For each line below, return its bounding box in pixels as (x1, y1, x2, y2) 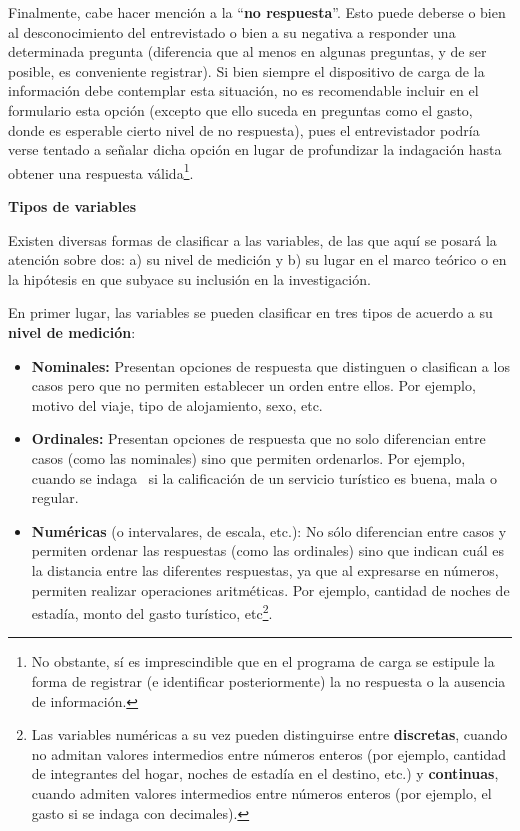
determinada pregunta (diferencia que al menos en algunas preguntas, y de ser (8, 41, 487, 62)
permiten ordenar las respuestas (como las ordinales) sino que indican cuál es (31, 540, 504, 561)
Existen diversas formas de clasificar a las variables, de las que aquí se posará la (8, 229, 497, 250)
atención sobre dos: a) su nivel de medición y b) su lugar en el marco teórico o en (8, 249, 507, 270)
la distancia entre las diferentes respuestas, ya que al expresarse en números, (31, 559, 499, 580)
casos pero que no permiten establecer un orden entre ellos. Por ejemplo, (31, 375, 476, 396)
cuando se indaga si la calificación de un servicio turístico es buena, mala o (31, 467, 497, 488)
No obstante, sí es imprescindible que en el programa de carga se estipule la (31, 651, 495, 672)
